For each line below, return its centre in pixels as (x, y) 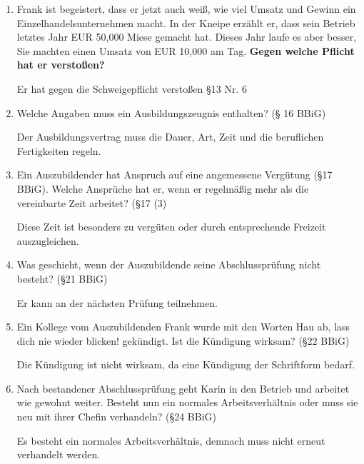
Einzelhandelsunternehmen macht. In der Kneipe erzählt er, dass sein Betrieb (186, 22)
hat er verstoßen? (61, 65)
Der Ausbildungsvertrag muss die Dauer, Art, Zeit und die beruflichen (170, 137)
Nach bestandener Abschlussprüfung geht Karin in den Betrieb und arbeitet (183, 388)
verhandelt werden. (59, 454)
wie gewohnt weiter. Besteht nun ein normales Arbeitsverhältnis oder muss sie (187, 402)
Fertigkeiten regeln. (59, 150)
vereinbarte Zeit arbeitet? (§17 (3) (92, 202)
